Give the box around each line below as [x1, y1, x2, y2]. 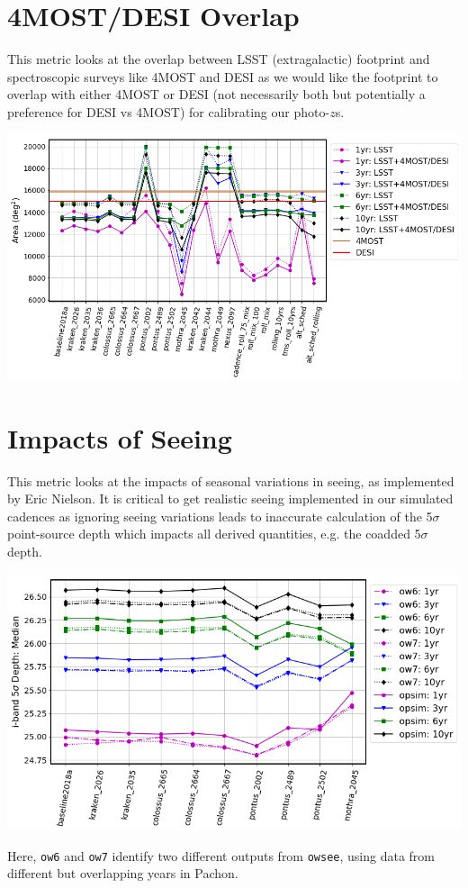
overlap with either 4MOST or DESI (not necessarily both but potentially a [7, 85, 426, 104]
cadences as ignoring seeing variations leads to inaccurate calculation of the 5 [7, 506, 433, 525]
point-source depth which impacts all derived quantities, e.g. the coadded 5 [7, 524, 421, 543]
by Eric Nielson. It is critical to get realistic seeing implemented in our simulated [7, 489, 454, 508]
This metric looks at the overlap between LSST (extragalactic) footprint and [7, 50, 430, 68]
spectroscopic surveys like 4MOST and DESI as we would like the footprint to [7, 67, 438, 86]
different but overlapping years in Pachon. [7, 864, 238, 883]
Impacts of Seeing [7, 419, 232, 456]
